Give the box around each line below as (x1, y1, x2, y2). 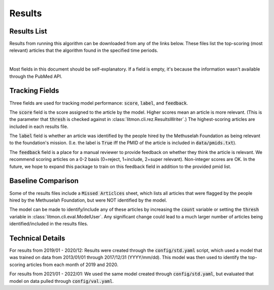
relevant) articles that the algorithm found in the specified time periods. (9, 47, 158, 53)
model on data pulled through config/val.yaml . (9, 278, 114, 284)
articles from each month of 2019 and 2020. (26, 262, 119, 268)
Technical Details (9, 234, 65, 242)
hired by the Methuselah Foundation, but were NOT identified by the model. (9, 197, 167, 203)
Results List (9, 27, 48, 36)
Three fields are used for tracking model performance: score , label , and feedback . (9, 100, 188, 106)
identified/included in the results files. (9, 221, 88, 227)
